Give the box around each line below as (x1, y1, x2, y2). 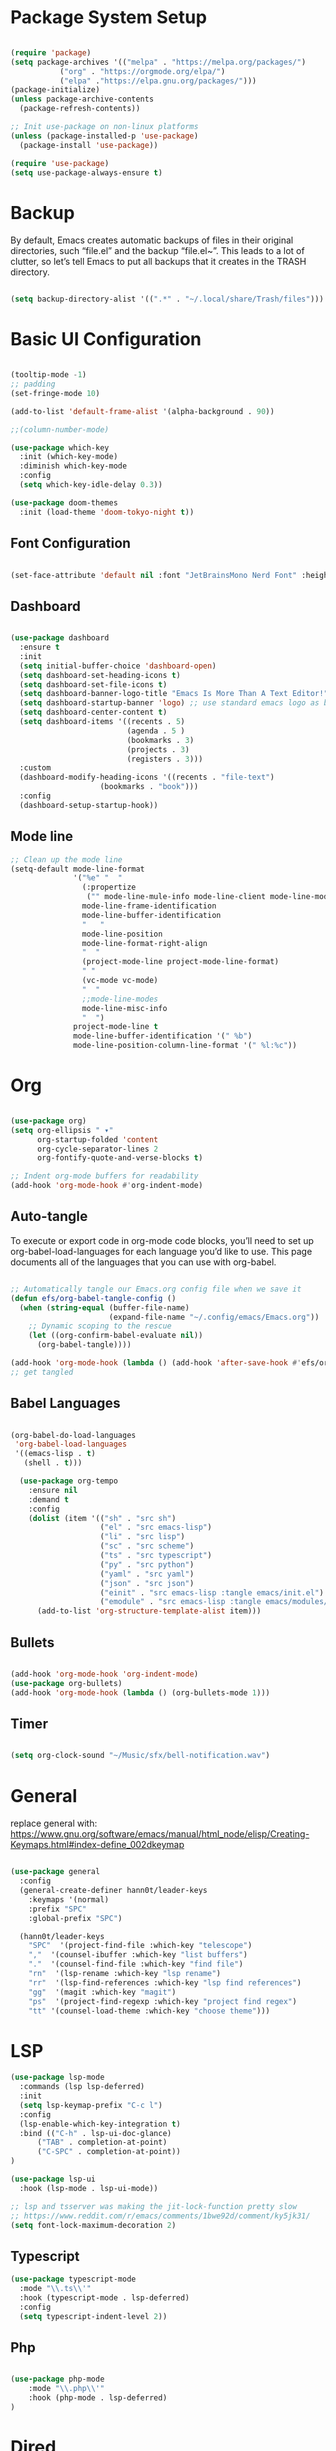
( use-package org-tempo (19, 1476, 118, 1486)
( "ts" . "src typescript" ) (99, 1551, 213, 1561)
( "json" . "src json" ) (99, 1578, 195, 1588)
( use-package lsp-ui (10, 2174, 97, 2185)
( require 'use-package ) (10, 158, 110, 168)
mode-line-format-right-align (81, 938, 208, 948)
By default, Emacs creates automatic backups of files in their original (10, 234, 294, 246)
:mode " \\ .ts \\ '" (19, 2284, 92, 2294)
